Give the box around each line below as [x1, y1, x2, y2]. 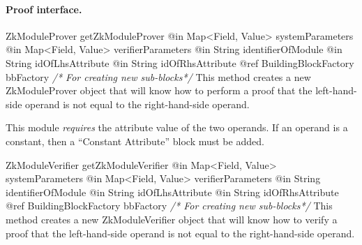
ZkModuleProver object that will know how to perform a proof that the [6, 83, 312, 98]
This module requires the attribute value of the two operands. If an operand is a [6, 120, 348, 135]
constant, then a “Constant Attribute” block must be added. [6, 133, 264, 148]
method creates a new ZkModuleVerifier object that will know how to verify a [6, 211, 338, 226]
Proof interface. [6, 1, 82, 16]
